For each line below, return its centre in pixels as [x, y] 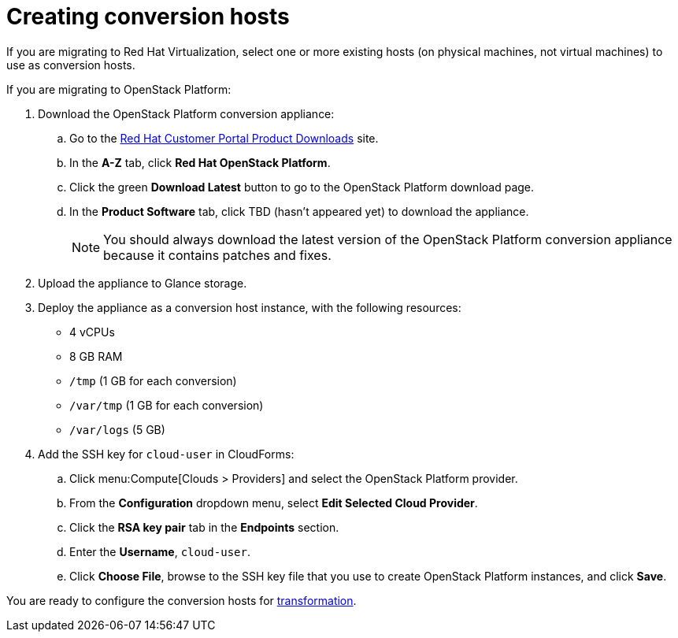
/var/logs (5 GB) [117, 429]
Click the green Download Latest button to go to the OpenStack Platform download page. [302, 187]
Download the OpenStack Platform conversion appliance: [186, 113]
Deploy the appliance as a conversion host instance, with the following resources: [250, 307]
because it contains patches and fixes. [217, 255]
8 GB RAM [96, 356]
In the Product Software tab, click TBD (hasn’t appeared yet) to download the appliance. [299, 211]
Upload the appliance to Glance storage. [143, 283]
